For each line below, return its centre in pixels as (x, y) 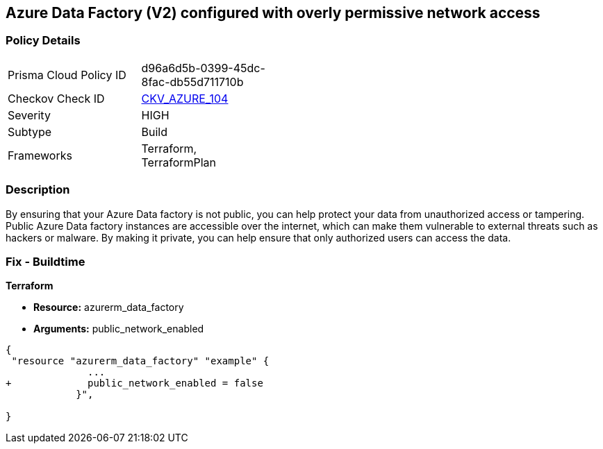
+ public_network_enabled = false (134, 383)
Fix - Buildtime (46, 261)
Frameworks (40, 155)
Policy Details (43, 41)
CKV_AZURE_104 (185, 98)
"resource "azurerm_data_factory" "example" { (140, 361)
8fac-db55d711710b (192, 82)
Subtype (30, 132)
